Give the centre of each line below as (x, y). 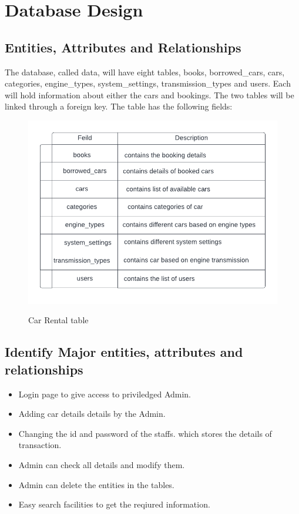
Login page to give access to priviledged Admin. (105, 394)
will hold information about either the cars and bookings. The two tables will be (149, 94)
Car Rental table (58, 320)
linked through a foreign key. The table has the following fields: (119, 106)
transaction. (40, 445)
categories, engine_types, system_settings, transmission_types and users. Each (148, 83)
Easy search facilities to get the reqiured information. (114, 504)
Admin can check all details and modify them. (102, 465)
